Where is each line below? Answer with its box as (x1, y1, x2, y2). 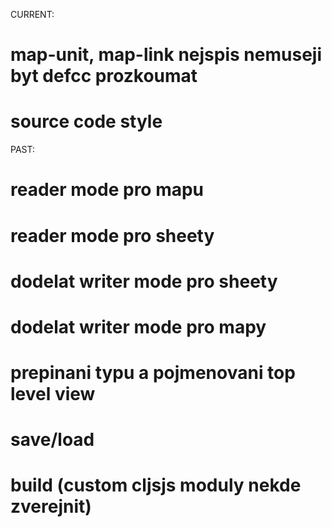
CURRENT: (10, 9, 55, 20)
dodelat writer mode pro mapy (10, 315, 267, 338)
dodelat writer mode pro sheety (10, 270, 278, 293)
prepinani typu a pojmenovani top (10, 362, 296, 384)
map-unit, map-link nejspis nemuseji (10, 44, 322, 66)
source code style (10, 110, 163, 133)
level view (10, 383, 96, 406)
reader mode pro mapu (10, 179, 205, 201)
